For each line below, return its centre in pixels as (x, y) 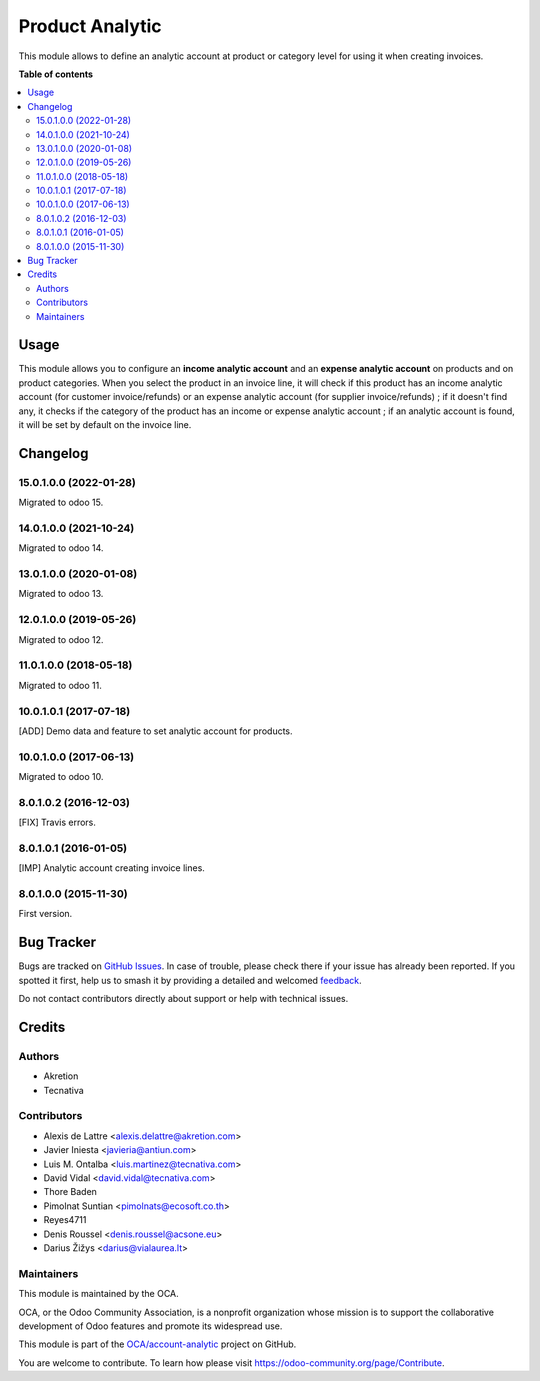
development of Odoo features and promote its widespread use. (150, 1326)
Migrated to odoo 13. (61, 594)
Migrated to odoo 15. (61, 502)
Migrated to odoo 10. (61, 777)
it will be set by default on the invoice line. (105, 425)
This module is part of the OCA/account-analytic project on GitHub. (157, 1344)
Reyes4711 (65, 1220)
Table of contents (56, 74)
